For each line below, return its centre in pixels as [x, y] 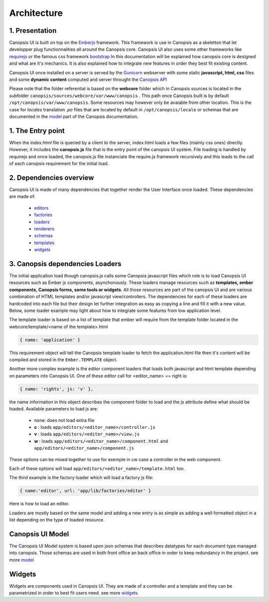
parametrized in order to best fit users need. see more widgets [73, 593]
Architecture [36, 13]
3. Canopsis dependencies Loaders [65, 264]
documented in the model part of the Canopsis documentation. [74, 116]
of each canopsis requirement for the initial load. [59, 164]
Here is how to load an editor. [39, 504]
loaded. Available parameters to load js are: [54, 409]
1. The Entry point [37, 131]
